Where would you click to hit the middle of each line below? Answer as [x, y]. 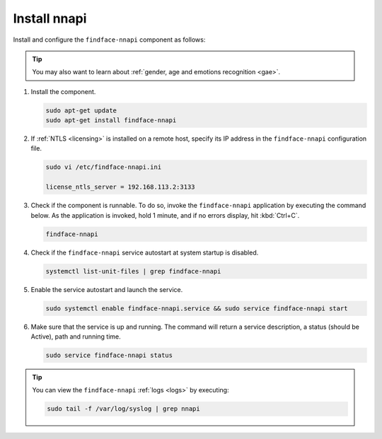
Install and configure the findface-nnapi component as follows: [109, 40]
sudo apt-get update [81, 110]
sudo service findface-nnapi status [109, 355]
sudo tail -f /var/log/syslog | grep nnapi [124, 409]
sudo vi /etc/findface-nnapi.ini [104, 167]
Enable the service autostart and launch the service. [107, 289]
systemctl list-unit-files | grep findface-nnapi [133, 271]
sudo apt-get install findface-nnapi [111, 121]
